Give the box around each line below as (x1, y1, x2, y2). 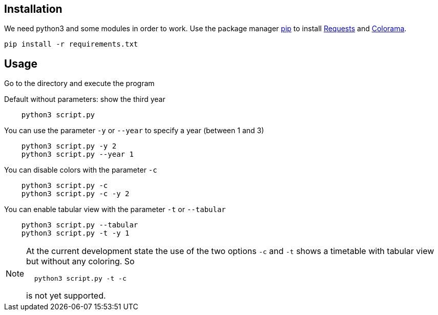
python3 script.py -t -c (34, 275, 127, 283)
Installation (4, 3, 62, 15)
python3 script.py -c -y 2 (21, 190, 130, 198)
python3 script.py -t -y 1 (21, 229, 130, 238)
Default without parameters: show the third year (4, 95, 165, 104)
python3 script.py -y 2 (21, 142, 117, 151)
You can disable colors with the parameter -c (4, 165, 157, 175)
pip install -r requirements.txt (4, 40, 138, 49)
